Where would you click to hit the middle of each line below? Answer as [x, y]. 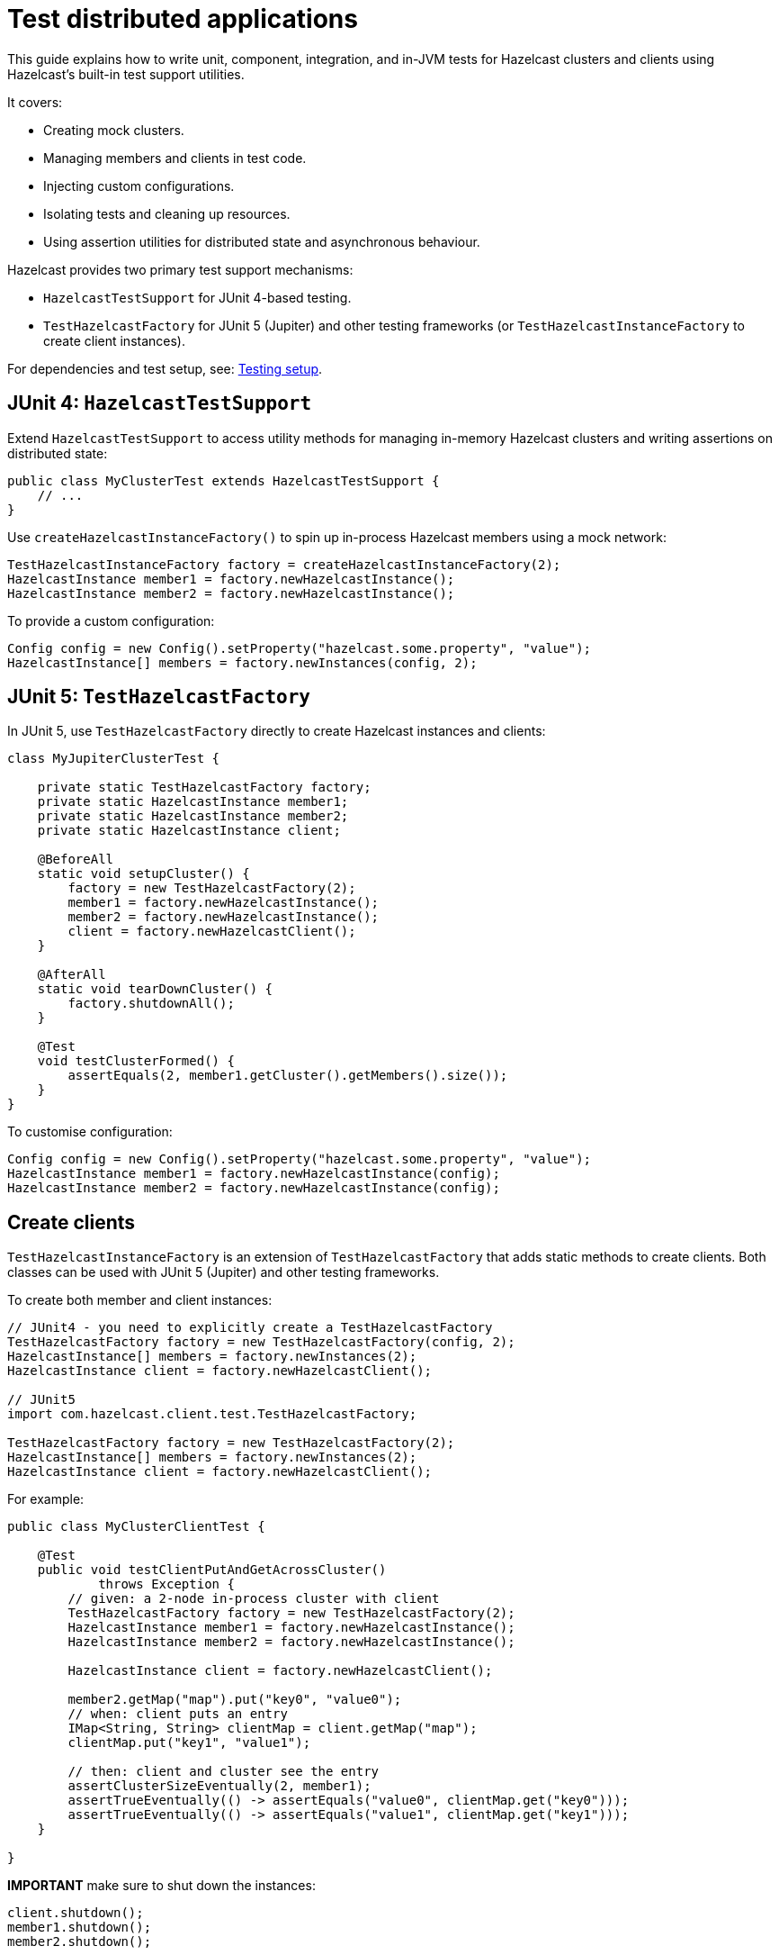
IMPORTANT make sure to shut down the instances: [161, 1886]
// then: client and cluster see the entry [224, 1772]
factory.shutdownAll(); [151, 1004]
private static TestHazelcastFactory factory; [204, 787]
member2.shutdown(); [80, 1942]
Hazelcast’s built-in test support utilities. [126, 74]
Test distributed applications [183, 19]
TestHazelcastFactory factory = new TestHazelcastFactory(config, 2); [261, 1342]
